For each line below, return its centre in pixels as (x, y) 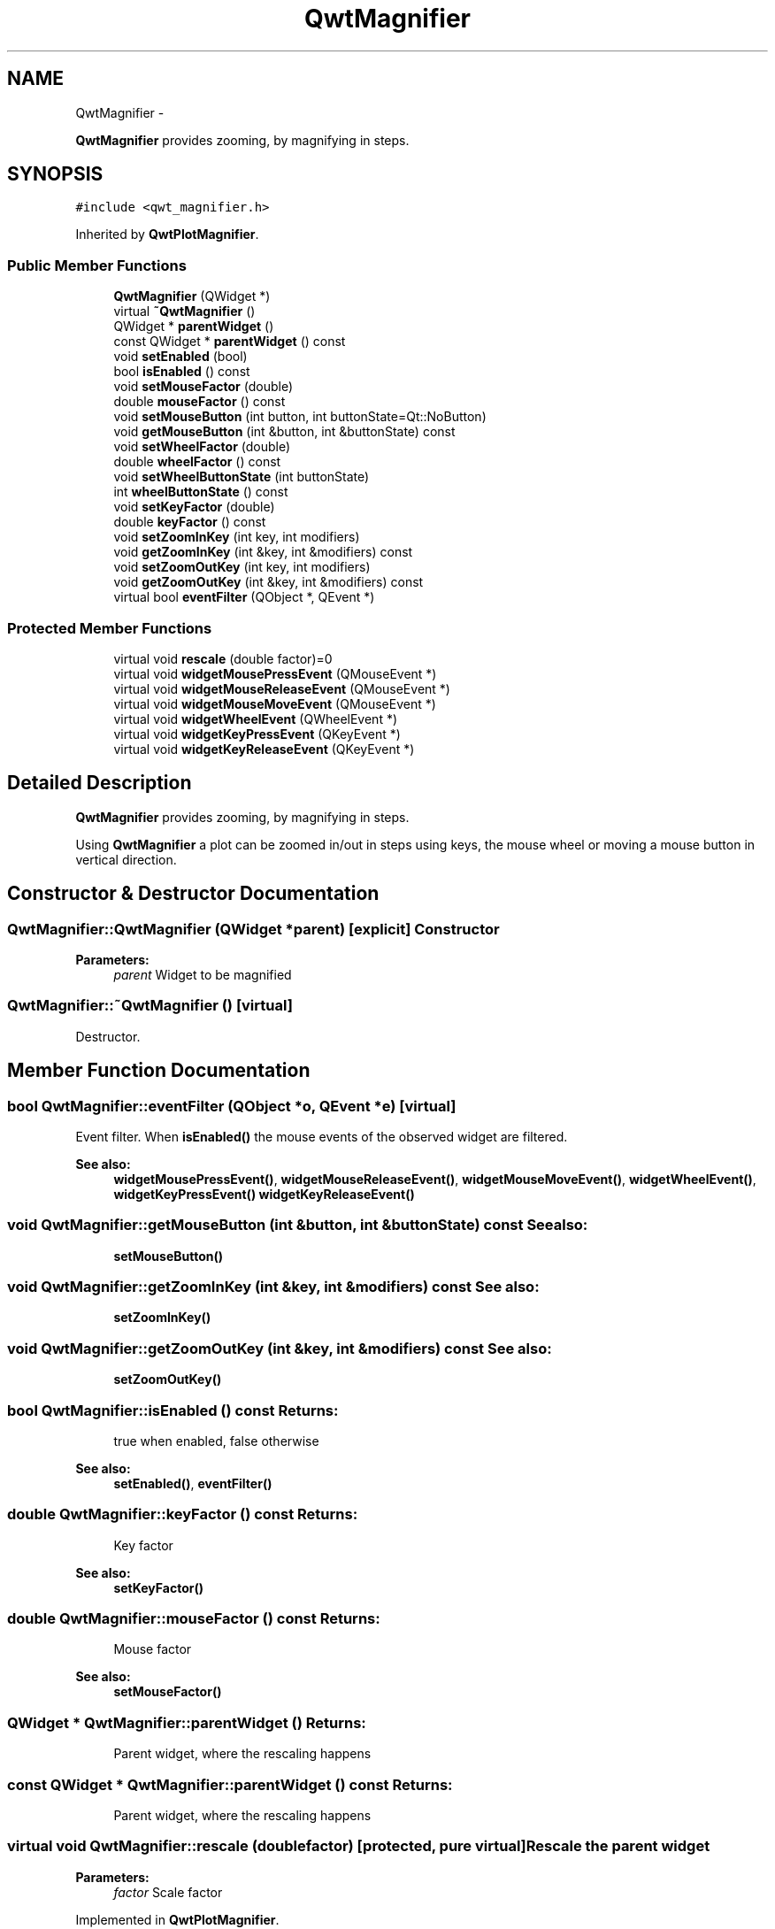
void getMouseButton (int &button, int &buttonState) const (284, 432)
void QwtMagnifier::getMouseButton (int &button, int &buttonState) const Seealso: (298, 1225)
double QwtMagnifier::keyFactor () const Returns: (183, 1514)
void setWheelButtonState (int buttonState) (242, 477)
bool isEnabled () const (182, 372)
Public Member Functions (97, 265)
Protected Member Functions (110, 628)
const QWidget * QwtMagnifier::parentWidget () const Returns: (230, 1784)
